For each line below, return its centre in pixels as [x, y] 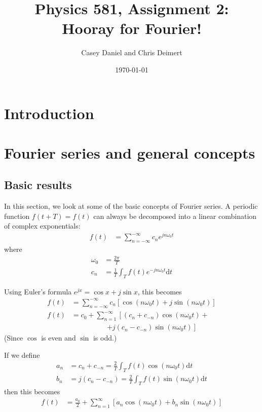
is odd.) [105, 338]
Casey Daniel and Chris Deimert [132, 52]
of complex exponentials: [42, 226]
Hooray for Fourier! [132, 28]
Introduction [49, 113]
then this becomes [32, 391]
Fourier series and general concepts [130, 152]
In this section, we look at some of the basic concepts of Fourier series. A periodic [131, 206]
